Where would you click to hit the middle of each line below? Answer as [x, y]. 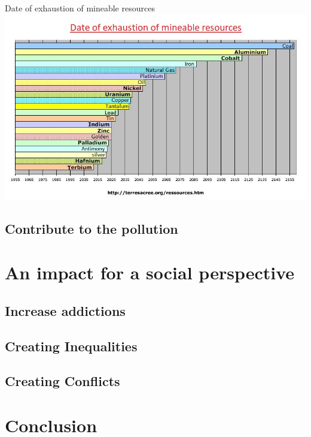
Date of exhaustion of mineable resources [80, 8]
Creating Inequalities [71, 346]
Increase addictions [65, 310]
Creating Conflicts [62, 381]
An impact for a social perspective [150, 272]
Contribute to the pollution [92, 228]
